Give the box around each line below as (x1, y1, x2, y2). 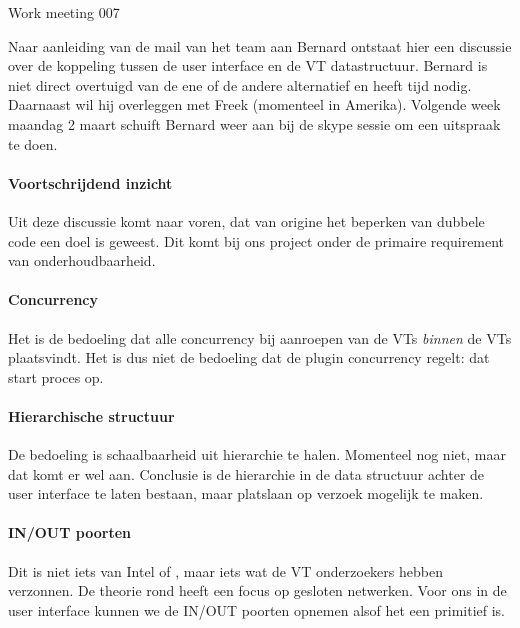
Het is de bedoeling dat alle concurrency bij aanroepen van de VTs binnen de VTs (8, 327, 512, 348)
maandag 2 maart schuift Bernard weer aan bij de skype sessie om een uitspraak (8, 113, 501, 134)
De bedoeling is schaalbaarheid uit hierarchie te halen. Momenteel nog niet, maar (8, 444, 506, 465)
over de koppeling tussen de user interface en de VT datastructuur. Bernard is (8, 55, 488, 76)
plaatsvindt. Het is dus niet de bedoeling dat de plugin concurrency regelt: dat (8, 347, 490, 368)
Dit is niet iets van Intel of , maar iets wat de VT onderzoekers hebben (8, 560, 443, 581)
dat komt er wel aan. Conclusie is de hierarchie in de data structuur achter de (8, 463, 485, 484)
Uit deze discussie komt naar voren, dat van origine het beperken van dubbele (8, 210, 485, 231)
